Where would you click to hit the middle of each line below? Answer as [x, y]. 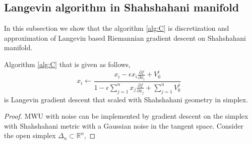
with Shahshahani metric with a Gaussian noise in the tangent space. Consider [124, 125]
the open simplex [30, 135]
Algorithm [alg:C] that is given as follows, [67, 64]
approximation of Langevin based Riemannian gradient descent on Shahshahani [125, 37]
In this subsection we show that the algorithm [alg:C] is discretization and [117, 28]
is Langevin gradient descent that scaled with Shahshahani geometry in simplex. [126, 99]
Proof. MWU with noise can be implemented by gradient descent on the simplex [126, 116]
